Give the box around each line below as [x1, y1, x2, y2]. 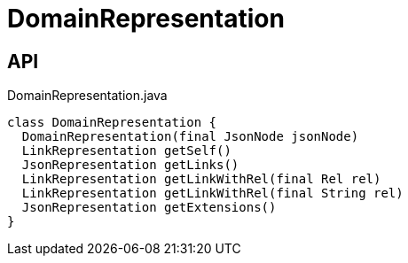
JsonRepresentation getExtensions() [21, 200, 277, 215]
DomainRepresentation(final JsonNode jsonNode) [21, 129, 359, 144]
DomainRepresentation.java [7, 88, 168, 104]
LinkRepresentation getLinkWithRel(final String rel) [21, 186, 404, 201]
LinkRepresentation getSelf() [21, 143, 231, 159]
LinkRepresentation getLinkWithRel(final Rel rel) [21, 172, 381, 187]
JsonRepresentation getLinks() [21, 158, 239, 173]
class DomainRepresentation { [7, 115, 217, 130]
